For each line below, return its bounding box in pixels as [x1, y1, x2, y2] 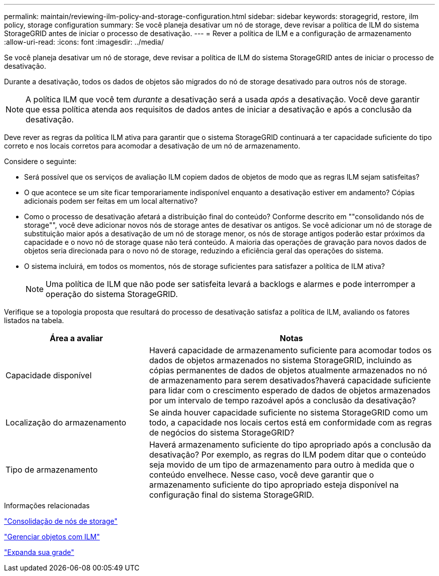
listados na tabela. [4, 316, 64, 325]
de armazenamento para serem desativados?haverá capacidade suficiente [149, 375, 431, 385]
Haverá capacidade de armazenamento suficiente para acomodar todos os [149, 345, 432, 355]
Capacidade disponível [6, 370, 92, 380]
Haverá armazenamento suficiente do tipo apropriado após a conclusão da [149, 440, 431, 450]
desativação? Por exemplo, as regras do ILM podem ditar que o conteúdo [149, 450, 426, 460]
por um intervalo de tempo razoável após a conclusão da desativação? [149, 395, 416, 405]
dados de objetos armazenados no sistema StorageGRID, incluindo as [149, 355, 412, 365]
